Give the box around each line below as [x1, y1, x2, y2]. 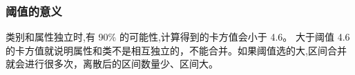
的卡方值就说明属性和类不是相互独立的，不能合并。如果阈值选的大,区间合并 [6, 43, 347, 57]
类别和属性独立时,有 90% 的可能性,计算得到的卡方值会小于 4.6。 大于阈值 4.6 [6, 30, 350, 44]
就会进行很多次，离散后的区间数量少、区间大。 [6, 56, 218, 71]
